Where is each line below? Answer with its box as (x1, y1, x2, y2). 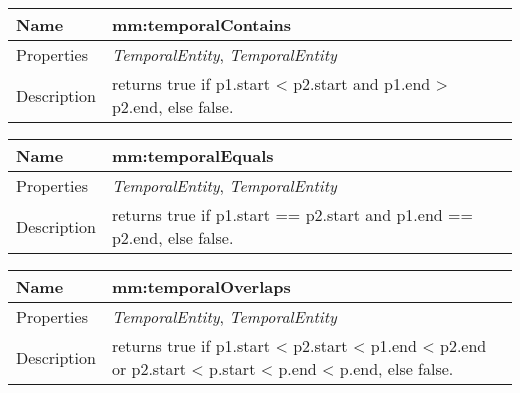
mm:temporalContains (111, 13, 292, 36)
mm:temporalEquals (111, 144, 274, 167)
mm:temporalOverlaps (111, 275, 291, 298)
